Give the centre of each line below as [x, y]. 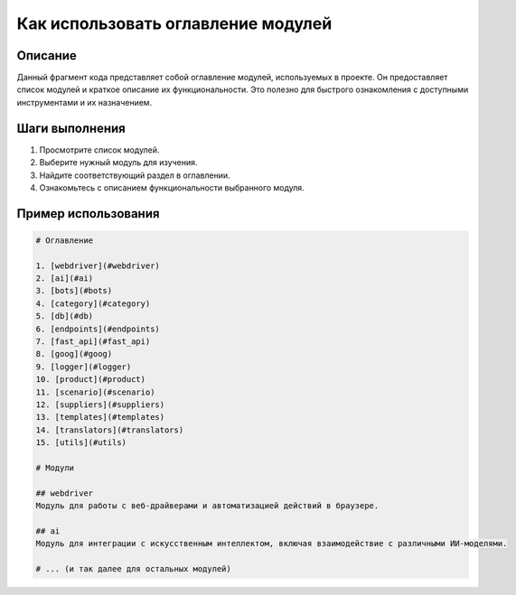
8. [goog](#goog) [74, 354]
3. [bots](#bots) [74, 291]
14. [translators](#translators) [110, 430]
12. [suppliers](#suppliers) [100, 405]
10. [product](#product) [91, 380]
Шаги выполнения [71, 128]
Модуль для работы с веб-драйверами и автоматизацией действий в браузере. [207, 506]
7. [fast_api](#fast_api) [93, 342]
